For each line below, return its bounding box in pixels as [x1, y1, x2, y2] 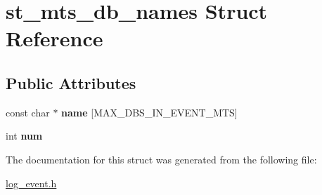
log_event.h [6, 175, 57, 190]
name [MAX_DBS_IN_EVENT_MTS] [61, 105, 238, 119]
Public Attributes [6, 72, 136, 93]
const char [6, 105, 50, 119]
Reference [6, 24, 103, 53]
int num [6, 128, 43, 143]
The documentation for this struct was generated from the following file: [6, 152, 317, 166]
